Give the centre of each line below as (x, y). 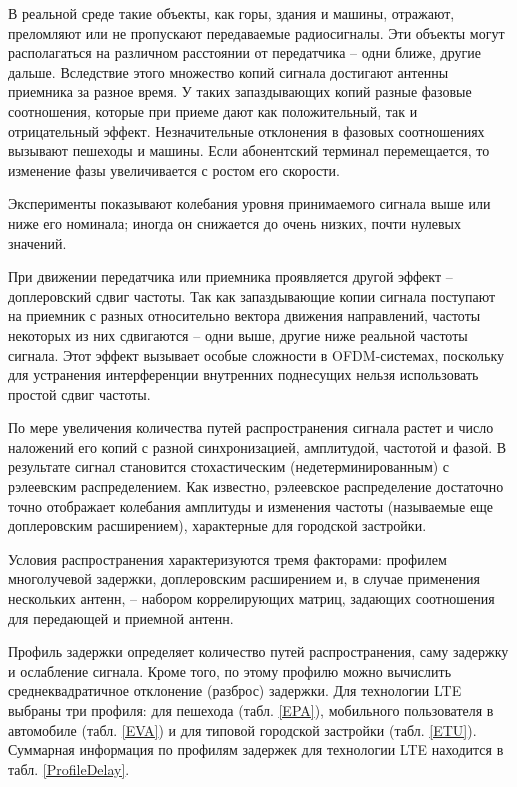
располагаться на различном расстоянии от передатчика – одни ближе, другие (244, 52)
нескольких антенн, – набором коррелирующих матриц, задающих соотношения (251, 598)
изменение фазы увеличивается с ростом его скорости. (174, 169)
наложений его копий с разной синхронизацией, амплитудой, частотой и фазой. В (257, 446)
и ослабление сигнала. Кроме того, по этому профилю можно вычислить (230, 670)
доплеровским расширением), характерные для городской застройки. (217, 525)
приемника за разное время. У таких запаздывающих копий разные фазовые (240, 91)
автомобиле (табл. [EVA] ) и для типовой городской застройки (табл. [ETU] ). (242, 729)
